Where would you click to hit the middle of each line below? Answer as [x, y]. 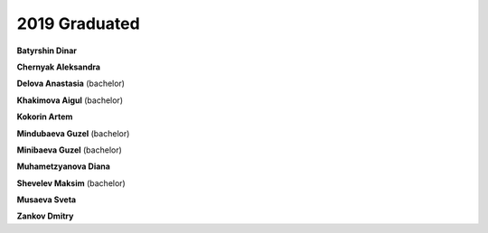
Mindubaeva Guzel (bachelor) [73, 133]
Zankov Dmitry [45, 216]
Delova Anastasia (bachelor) [71, 84]
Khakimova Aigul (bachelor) [70, 100]
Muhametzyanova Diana [63, 166]
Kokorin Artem [45, 116]
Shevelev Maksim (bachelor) [71, 183]
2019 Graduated [78, 23]
